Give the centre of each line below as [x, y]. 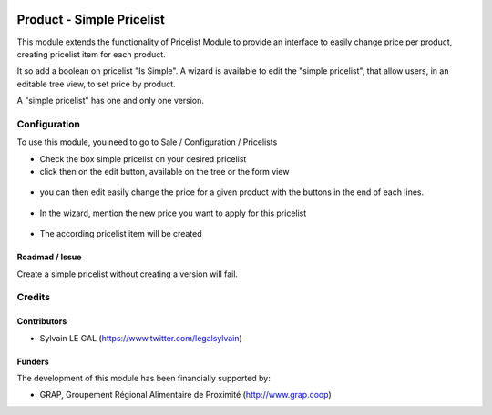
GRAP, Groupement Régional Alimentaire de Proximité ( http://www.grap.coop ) [185, 395]
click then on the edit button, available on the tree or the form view [164, 172]
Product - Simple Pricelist [91, 20]
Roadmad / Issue [49, 257]
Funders [33, 361]
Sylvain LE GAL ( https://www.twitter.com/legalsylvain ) [141, 338]
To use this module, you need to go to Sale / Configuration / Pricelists [147, 142]
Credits [33, 298]
